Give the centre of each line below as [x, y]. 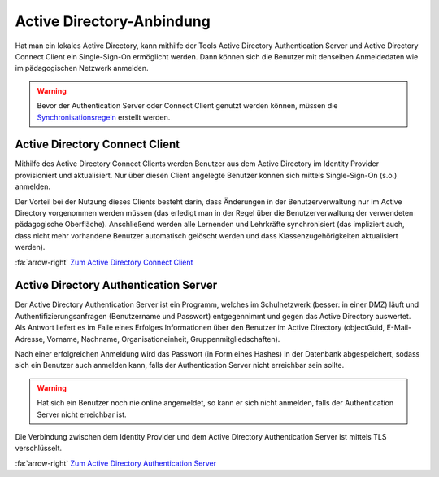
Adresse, [30, 339]
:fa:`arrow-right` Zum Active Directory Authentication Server [116, 463]
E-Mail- [399, 328]
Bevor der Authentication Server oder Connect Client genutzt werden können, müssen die [187, 106]
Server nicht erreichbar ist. [82, 414]
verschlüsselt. [39, 449]
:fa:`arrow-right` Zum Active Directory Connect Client [104, 262]
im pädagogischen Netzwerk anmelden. [82, 68]
